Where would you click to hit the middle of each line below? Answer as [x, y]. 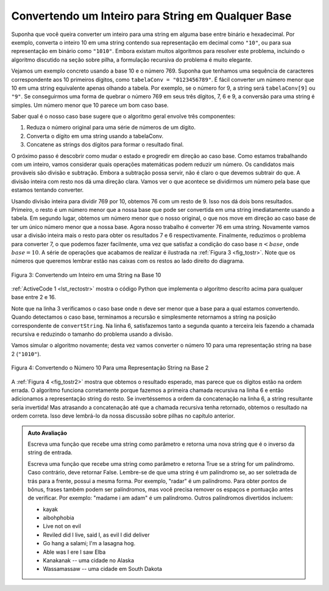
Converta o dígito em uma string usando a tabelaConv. [95, 136]
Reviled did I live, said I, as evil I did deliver [96, 535]
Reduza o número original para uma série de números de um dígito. [111, 128]
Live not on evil [62, 526]
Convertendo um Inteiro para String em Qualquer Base [151, 16]
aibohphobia [58, 518]
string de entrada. [50, 452]
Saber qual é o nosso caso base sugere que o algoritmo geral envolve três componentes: [123, 117]
